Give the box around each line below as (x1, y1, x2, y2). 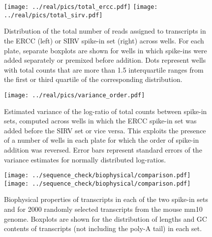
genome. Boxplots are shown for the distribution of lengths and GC (4, 213, 207, 224)
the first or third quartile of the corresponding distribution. (4, 74, 182, 84)
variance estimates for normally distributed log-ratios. (4, 154, 166, 164)
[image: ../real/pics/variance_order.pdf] (4, 91, 145, 99)
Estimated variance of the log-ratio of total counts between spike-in (4, 106, 207, 116)
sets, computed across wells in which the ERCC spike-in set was (4, 116, 197, 126)
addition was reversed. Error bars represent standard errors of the (4, 144, 202, 155)
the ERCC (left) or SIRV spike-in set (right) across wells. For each (4, 35, 204, 45)
